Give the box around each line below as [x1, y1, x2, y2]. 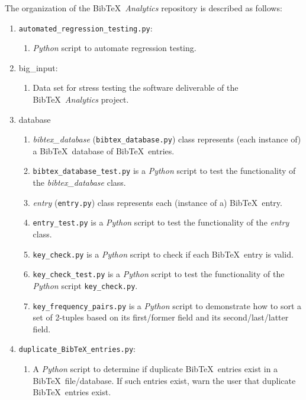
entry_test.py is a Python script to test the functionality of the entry [33, 216, 289, 228]
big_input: [18, 61, 58, 74]
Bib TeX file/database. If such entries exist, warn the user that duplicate [33, 374, 296, 386]
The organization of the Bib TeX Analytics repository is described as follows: [5, 2, 282, 14]
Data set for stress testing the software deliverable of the [33, 81, 239, 94]
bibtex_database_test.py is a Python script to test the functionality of [33, 164, 296, 177]
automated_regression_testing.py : [18, 21, 153, 34]
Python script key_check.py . [33, 279, 138, 291]
